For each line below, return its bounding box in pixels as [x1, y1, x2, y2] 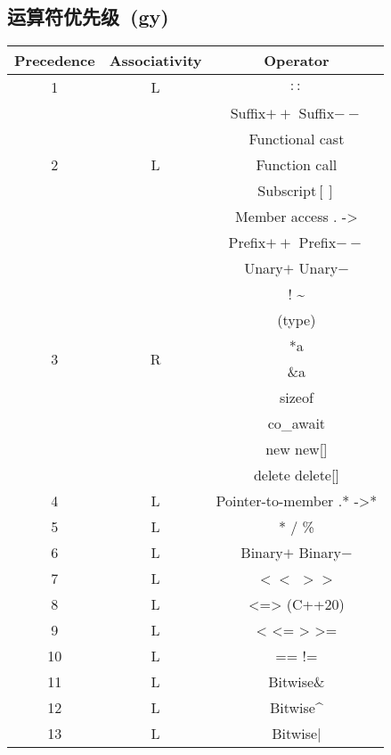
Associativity [109, 50, 202, 71]
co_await [267, 413, 326, 434]
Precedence [14, 50, 95, 71]
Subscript [257, 180, 317, 201]
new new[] [265, 439, 328, 460]
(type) [277, 309, 316, 331]
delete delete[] [253, 464, 339, 486]
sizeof [279, 387, 314, 408]
